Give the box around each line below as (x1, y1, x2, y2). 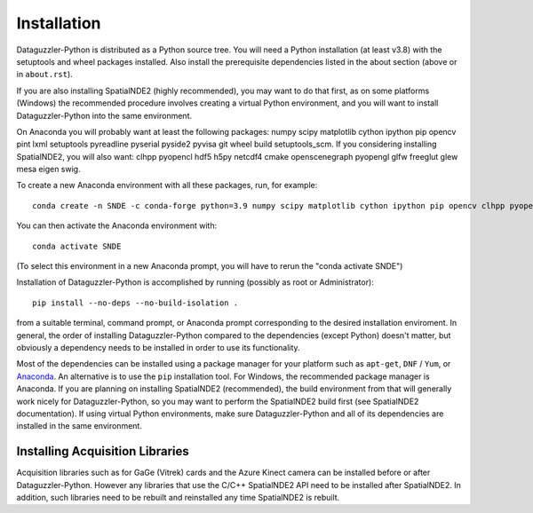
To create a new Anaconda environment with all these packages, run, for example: (16, 180, 318, 191)
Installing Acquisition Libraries (16, 444, 190, 459)
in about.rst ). (16, 69, 73, 80)
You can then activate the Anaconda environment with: (16, 220, 218, 231)
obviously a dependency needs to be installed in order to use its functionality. (16, 342, 301, 352)
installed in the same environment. (16, 421, 142, 431)
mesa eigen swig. (16, 164, 81, 175)
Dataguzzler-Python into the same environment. (16, 110, 193, 121)
